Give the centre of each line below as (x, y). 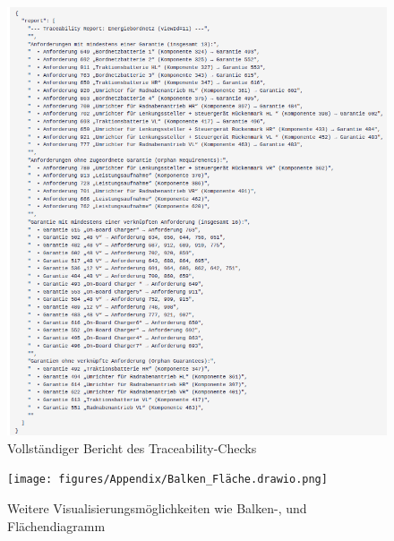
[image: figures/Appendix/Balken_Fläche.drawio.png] (167, 480)
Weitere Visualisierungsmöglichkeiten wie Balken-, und (157, 508)
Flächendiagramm (56, 525)
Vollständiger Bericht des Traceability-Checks (132, 447)
